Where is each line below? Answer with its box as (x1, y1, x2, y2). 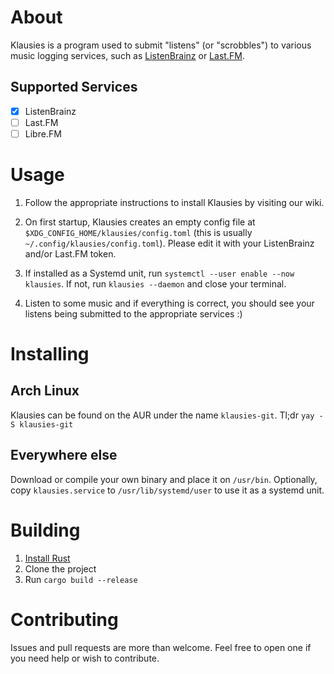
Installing (10, 343, 90, 366)
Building (10, 519, 81, 541)
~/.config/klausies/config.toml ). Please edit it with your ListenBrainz (24, 237, 315, 249)
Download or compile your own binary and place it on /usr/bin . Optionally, (10, 473, 318, 485)
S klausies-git (10, 419, 74, 430)
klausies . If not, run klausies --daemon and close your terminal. (24, 277, 287, 290)
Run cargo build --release (24, 573, 138, 585)
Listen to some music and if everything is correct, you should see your (24, 297, 315, 309)
